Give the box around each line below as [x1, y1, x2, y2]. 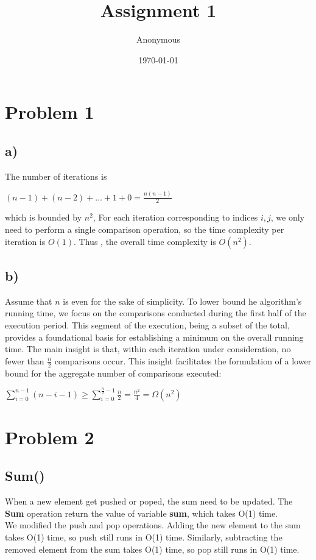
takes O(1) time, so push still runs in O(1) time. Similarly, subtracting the [5, 530, 283, 543]
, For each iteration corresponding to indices [93, 211, 258, 224]
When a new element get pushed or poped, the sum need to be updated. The [5, 495, 293, 508]
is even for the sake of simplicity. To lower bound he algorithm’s [63, 294, 302, 307]
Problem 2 [5, 424, 94, 449]
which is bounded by [5, 211, 82, 224]
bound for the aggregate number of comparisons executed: [5, 366, 222, 379]
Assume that [5, 294, 52, 307]
